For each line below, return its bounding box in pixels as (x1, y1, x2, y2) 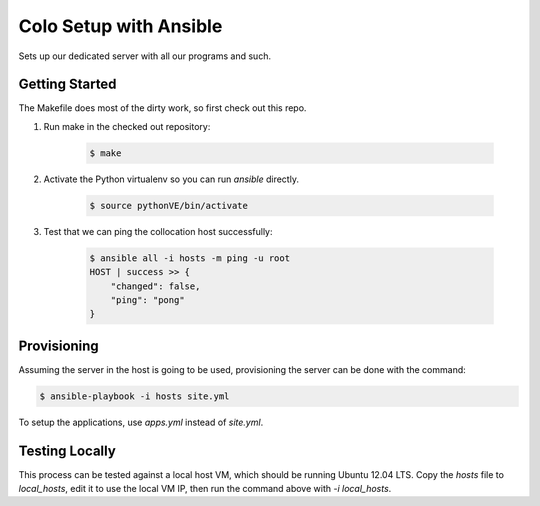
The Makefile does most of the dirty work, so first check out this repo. (18, 102, 307, 114)
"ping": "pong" (110, 294, 185, 305)
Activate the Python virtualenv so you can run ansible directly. (43, 173, 300, 185)
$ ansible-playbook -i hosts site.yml (39, 390, 230, 402)
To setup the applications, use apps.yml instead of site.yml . (18, 416, 264, 428)
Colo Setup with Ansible (18, 15, 223, 37)
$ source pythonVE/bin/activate (89, 200, 249, 211)
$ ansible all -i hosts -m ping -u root (89, 252, 290, 264)
